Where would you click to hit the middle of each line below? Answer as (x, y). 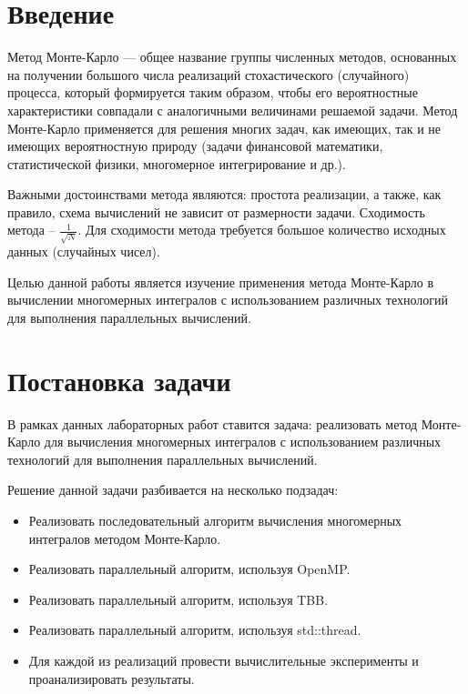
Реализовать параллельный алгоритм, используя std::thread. (195, 630)
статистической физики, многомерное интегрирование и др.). (177, 163)
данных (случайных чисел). (84, 251)
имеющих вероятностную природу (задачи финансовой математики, (195, 146)
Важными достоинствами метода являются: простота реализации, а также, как (224, 194)
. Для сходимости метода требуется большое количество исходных (262, 230)
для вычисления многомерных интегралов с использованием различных (243, 442)
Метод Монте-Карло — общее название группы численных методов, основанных (232, 57)
